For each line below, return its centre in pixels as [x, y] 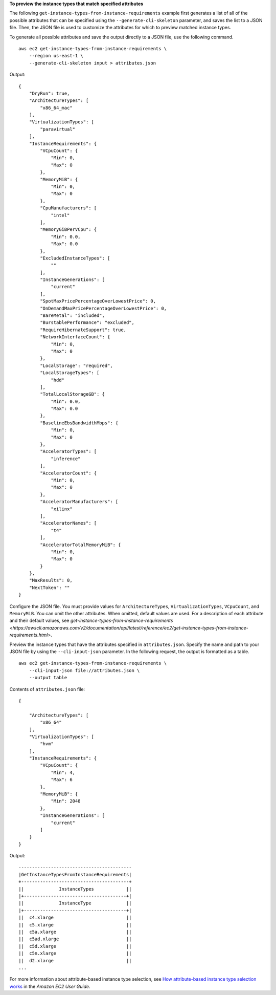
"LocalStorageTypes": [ [70, 373]
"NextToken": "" [49, 588]
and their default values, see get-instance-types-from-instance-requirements [91, 621]
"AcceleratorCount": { [68, 473]
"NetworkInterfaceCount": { [75, 337]
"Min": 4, [63, 772]
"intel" [60, 215]
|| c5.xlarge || [75, 925]
